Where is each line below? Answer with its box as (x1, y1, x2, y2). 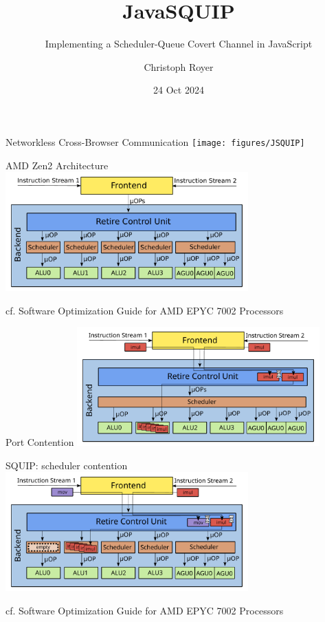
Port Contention (5, 435, 74, 449)
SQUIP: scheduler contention (5, 458, 128, 472)
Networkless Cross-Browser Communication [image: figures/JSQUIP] (5, 134, 305, 149)
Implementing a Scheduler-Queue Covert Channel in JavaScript (45, 36, 313, 51)
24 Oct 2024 (153, 83, 204, 97)
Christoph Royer (144, 59, 214, 74)
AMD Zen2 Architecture (5, 158, 109, 172)
